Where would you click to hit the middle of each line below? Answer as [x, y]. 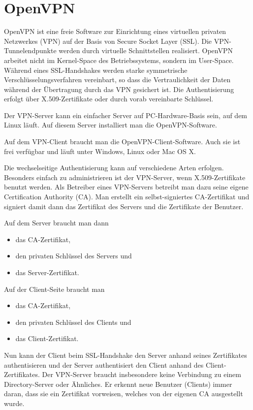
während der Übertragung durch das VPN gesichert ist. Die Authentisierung [119, 89]
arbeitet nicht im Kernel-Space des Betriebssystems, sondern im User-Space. [119, 60]
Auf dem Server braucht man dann [56, 223]
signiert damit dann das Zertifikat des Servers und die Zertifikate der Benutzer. [124, 206]
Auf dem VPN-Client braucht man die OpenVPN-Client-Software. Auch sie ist [122, 142]
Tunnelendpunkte [30, 50]
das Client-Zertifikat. [47, 338]
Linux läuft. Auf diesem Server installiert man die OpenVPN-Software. [111, 125]
